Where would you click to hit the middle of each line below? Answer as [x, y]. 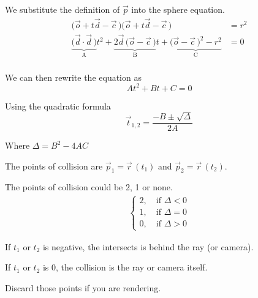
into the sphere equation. [178, 9]
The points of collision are [54, 166]
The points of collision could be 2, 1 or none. [89, 187]
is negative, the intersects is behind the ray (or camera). [148, 246]
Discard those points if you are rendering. [83, 287]
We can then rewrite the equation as [73, 77]
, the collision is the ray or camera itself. [132, 267]
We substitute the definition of [63, 9]
